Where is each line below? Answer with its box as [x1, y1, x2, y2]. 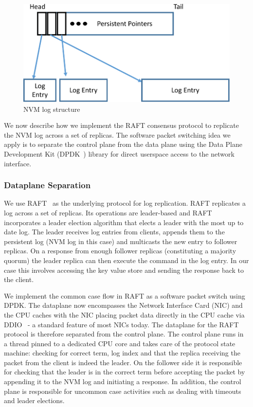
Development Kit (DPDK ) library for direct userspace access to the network [4, 148, 235, 159]
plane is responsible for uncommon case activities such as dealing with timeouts [4, 386, 241, 396]
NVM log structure [23, 104, 80, 114]
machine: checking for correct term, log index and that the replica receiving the [4, 348, 240, 358]
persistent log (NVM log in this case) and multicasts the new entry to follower [4, 236, 237, 246]
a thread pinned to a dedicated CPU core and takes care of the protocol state [4, 338, 235, 348]
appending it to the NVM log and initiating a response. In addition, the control [4, 376, 241, 387]
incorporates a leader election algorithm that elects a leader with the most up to [4, 217, 244, 227]
